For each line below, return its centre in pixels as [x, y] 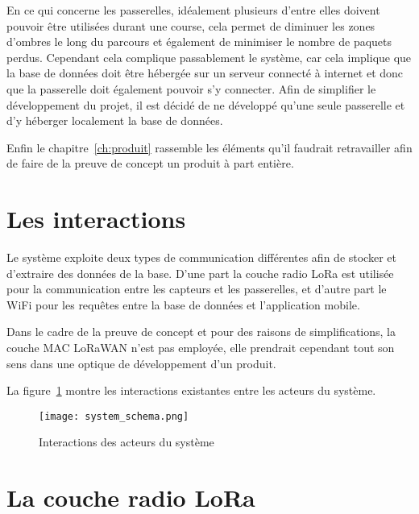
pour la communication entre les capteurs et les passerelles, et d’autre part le [197, 289]
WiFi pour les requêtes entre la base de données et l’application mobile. [183, 304]
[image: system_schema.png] [114, 416]
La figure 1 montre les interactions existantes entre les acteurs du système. [191, 390]
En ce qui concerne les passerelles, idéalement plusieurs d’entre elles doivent [193, 10]
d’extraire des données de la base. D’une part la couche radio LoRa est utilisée [200, 273]
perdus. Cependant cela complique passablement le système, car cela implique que [209, 57]
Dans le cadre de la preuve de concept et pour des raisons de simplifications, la [201, 332]
